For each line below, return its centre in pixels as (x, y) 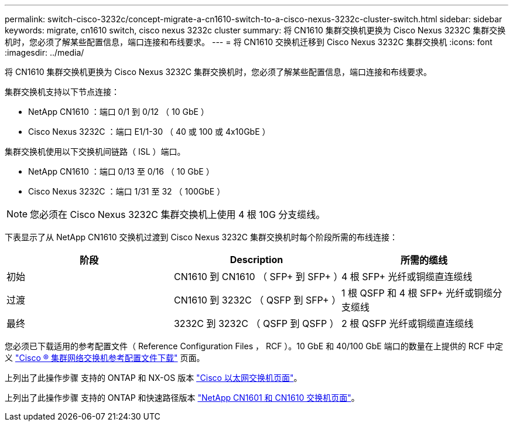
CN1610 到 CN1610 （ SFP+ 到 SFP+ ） (258, 277)
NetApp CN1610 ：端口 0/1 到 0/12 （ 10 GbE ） (119, 112)
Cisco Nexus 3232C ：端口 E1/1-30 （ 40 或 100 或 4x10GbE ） (149, 132)
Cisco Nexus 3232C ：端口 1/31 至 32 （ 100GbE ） (127, 191)
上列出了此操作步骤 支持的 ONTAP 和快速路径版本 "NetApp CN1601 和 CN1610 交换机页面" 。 (182, 398)
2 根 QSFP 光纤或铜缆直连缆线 (407, 323)
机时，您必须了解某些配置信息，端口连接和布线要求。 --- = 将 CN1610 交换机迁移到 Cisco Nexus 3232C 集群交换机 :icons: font (249, 42)
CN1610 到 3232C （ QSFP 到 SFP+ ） (257, 300)
